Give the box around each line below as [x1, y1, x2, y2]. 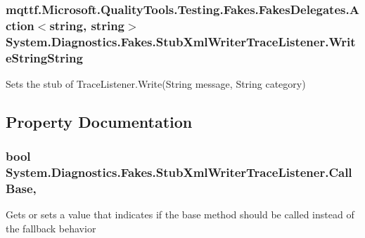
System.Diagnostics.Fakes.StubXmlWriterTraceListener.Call [6, 164, 352, 181]
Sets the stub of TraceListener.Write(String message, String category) [6, 76, 306, 91]
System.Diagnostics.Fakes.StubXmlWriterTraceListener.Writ [6, 32, 356, 50]
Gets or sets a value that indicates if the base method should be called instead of [6, 207, 354, 222]
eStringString [6, 48, 83, 66]
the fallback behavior [6, 221, 96, 236]
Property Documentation [6, 110, 193, 132]
